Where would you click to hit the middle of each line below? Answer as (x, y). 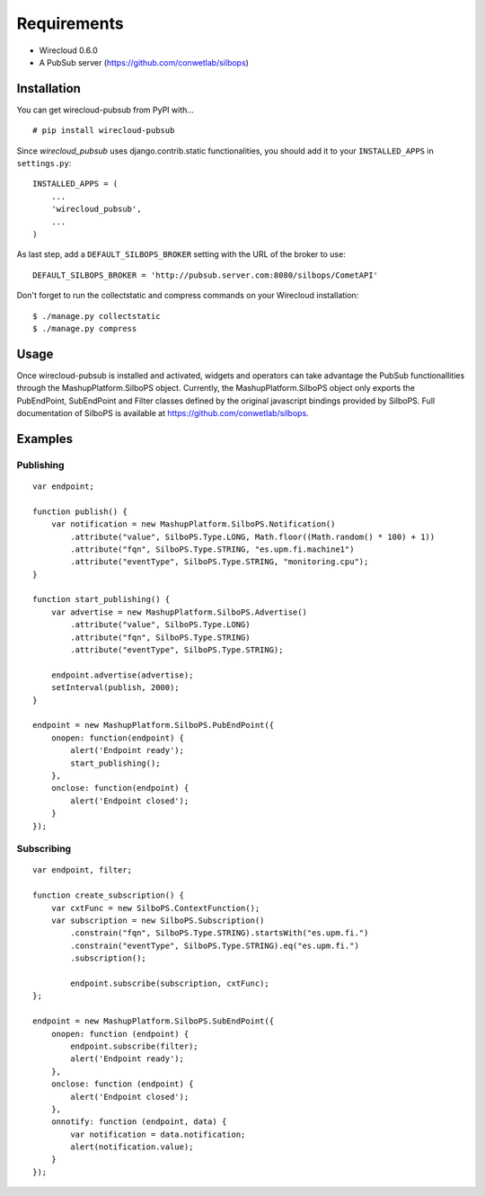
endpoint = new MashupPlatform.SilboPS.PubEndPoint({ (153, 725)
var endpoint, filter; (83, 870)
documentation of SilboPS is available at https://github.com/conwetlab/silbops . (163, 413)
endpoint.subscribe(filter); (135, 1046)
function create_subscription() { (108, 895)
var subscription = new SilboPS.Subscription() (158, 921)
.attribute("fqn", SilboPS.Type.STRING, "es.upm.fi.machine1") (212, 549)
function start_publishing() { (101, 599)
